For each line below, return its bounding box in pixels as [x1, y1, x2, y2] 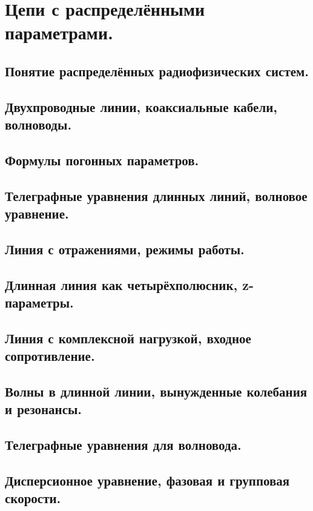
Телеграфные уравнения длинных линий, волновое [5, 186, 308, 205]
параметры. [5, 293, 74, 312]
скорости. [5, 489, 61, 507]
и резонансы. [5, 400, 82, 418]
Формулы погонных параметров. [5, 150, 199, 169]
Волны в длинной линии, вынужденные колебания [5, 381, 308, 400]
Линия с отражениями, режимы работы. [5, 239, 245, 258]
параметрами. [5, 20, 114, 45]
